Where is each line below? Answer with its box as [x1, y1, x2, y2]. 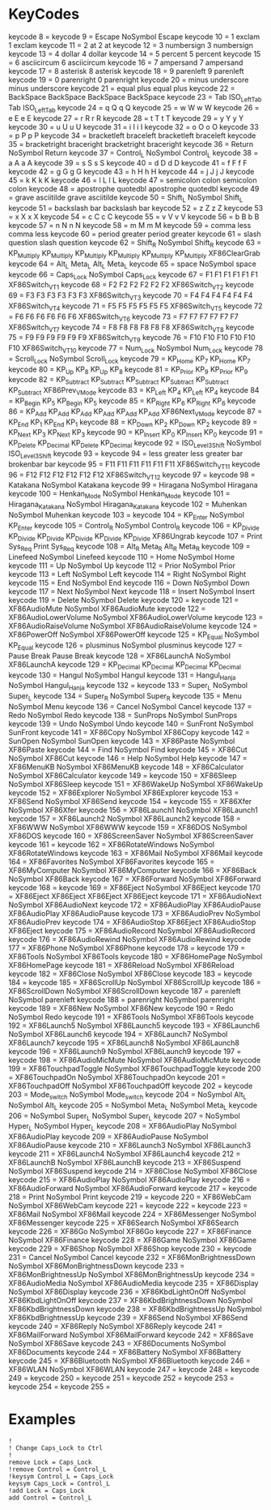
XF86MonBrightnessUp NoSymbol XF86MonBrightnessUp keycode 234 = [8, 1270, 256, 1280]
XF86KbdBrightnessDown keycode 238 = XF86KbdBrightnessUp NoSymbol [8, 1304, 262, 1314]
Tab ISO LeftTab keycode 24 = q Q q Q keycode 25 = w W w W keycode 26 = [8, 102, 260, 114]
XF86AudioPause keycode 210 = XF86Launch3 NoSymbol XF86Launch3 [8, 1141, 252, 1151]
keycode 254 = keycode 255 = [8, 1382, 111, 1392]
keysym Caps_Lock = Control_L [8, 1480, 111, 1488]
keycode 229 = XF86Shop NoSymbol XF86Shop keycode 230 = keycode [8, 1244, 252, 1254]
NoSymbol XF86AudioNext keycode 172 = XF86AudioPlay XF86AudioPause [8, 900, 261, 910]
